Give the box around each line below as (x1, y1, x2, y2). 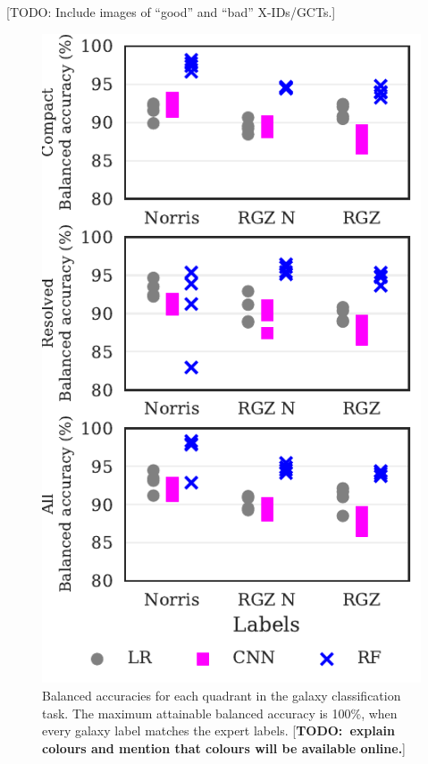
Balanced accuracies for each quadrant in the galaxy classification (42, 685, 401, 704)
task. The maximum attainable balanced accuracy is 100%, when (42, 703, 398, 722)
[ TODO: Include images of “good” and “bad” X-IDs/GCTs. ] (6, 3, 336, 21)
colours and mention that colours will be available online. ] (42, 738, 407, 757)
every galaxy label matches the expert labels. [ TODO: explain (42, 721, 395, 740)
